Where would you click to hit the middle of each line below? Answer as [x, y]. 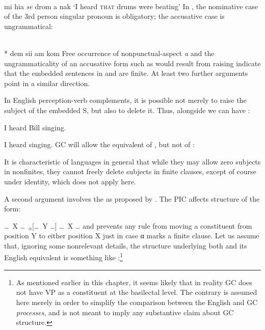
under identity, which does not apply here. [70, 181]
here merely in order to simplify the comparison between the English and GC [137, 302]
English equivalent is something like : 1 [63, 257]
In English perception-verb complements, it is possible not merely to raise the [125, 100]
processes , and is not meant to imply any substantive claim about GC [125, 312]
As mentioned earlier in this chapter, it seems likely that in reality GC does [134, 282]
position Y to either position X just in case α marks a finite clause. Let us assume [132, 236]
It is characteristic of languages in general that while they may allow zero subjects [132, 161]
